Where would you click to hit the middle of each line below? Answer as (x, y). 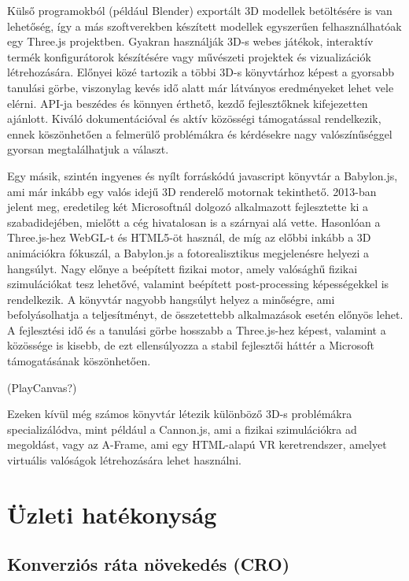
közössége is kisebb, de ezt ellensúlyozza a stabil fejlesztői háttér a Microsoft (191, 345)
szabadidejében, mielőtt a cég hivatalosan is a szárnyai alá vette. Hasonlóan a (194, 222)
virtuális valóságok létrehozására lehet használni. (124, 460)
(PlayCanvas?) (42, 387)
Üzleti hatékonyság (112, 514)
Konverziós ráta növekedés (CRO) (149, 564)
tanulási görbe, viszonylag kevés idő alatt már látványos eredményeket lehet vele (201, 87)
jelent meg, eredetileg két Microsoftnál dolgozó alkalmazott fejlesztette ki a (188, 207)
